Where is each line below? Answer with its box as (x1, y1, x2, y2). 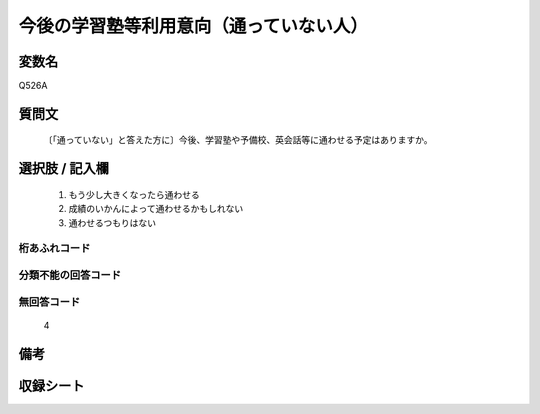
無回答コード (18, 295, 81, 309)
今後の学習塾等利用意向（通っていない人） (18, 15, 369, 37)
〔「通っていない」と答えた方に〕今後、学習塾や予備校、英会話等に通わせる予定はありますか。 (43, 134, 434, 146)
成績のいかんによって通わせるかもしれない (68, 203, 244, 215)
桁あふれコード (18, 241, 91, 255)
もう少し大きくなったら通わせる (68, 188, 200, 200)
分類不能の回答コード (18, 268, 122, 282)
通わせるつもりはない (68, 216, 157, 229)
